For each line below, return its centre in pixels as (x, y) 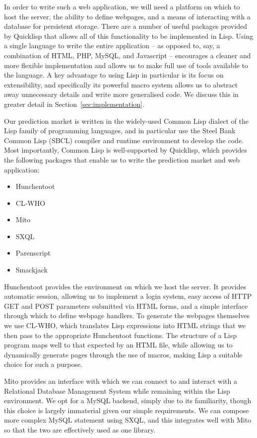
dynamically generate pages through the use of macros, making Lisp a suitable (123, 354)
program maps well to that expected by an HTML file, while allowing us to (118, 345)
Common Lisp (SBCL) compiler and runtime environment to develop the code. (124, 140)
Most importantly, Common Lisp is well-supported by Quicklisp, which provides (126, 150)
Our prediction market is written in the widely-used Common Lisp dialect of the (126, 121)
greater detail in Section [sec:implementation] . (74, 104)
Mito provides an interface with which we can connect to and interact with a (121, 381)
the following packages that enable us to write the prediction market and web (122, 159)
